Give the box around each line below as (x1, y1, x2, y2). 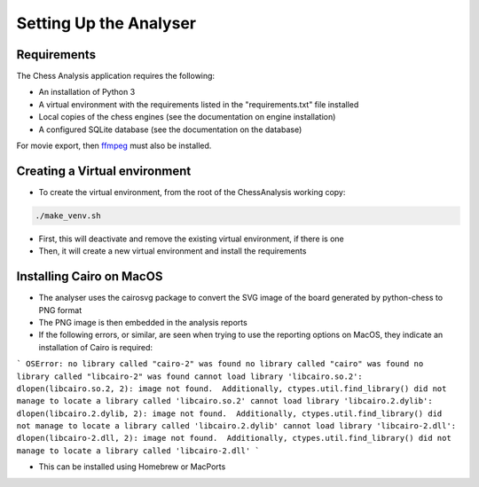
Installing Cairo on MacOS (16, 269, 163, 284)
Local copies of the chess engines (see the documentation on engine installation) (38, 112, 336, 122)
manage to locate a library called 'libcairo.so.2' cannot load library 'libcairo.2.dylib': (16, 396, 434, 406)
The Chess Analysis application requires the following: (16, 71, 216, 82)
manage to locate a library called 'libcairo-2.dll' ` (16, 445, 261, 456)
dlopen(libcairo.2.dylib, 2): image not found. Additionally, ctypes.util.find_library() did (16, 408, 443, 419)
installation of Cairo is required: (38, 342, 153, 352)
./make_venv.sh (35, 210, 101, 221)
